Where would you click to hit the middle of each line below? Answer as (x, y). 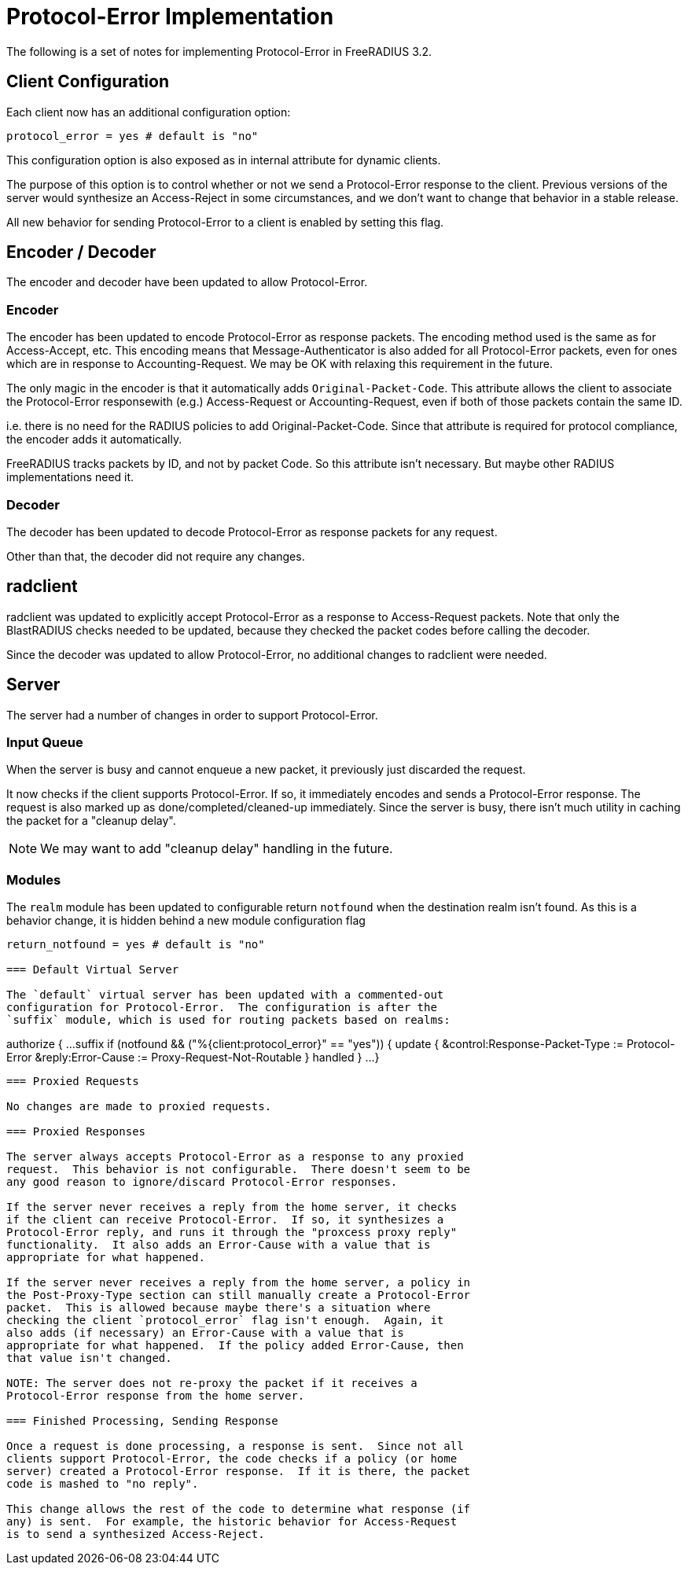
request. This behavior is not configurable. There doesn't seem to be (239, 1170)
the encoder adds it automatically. (94, 440)
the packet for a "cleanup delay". (91, 821)
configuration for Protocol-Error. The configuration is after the (222, 1008)
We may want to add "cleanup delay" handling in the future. (217, 849)
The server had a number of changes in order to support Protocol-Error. (192, 715)
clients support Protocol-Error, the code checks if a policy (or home (232, 1459)
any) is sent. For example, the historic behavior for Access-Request (232, 1522)
